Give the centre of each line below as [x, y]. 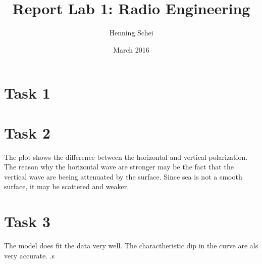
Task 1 [27, 93]
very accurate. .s [30, 255]
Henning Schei [131, 33]
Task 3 [27, 221]
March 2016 [131, 49]
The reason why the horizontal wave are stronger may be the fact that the [119, 167]
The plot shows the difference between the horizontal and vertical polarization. [126, 157]
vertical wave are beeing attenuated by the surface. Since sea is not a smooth [123, 176]
